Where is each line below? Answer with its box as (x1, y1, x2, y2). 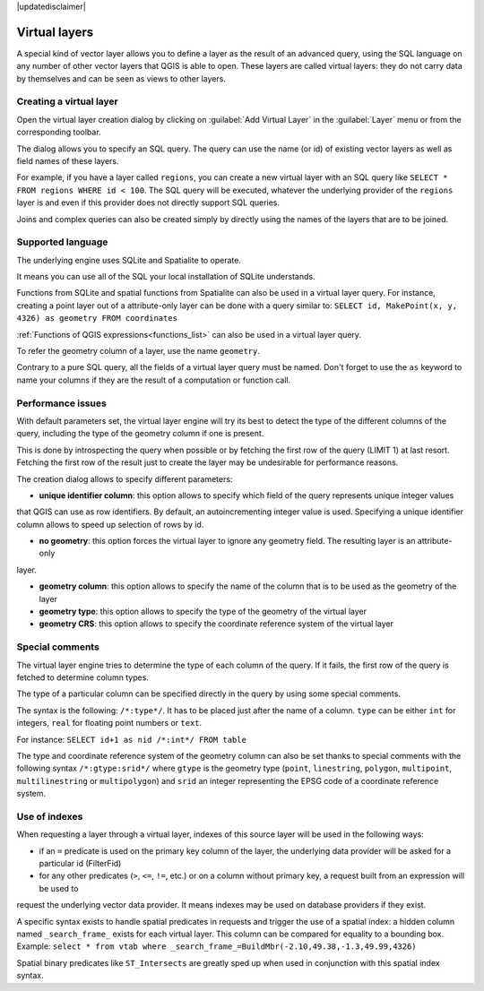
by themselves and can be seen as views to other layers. (16, 73, 226, 84)
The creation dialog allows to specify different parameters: (16, 473, 233, 484)
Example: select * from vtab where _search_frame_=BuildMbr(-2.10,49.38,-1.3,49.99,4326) (16, 941, 417, 952)
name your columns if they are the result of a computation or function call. (16, 375, 291, 385)
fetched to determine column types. (16, 672, 150, 683)
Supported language (16, 236, 108, 248)
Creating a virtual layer (16, 95, 118, 108)
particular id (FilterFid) (39, 858, 122, 869)
